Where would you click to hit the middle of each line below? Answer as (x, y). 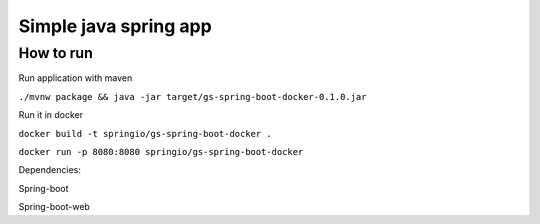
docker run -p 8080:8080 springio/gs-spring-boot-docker (161, 151)
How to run (56, 53)
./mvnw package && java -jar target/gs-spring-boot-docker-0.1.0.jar (192, 96)
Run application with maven (75, 78)
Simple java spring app (115, 26)
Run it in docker (51, 115)
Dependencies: (50, 170)
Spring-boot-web (54, 207)
